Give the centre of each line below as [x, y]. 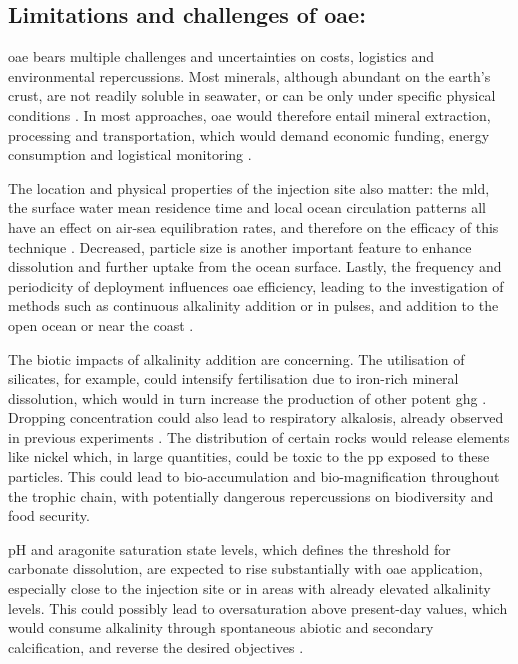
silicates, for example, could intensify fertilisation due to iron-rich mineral [233, 378]
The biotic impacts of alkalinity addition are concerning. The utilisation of [236, 358]
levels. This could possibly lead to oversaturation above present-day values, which [258, 607]
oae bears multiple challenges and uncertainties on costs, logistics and [221, 56]
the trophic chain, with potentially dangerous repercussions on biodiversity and [251, 495]
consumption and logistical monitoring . [130, 154]
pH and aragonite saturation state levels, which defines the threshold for [229, 548]
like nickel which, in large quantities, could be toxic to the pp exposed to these [249, 456]
